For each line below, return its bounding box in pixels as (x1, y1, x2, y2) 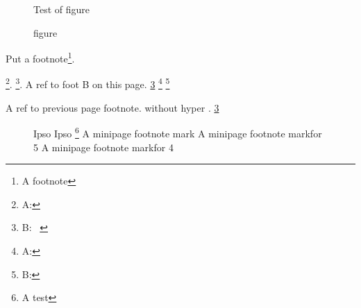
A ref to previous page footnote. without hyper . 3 (6, 100, 219, 114)
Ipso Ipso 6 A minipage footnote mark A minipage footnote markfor (33, 124, 322, 140)
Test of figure (33, 2, 90, 16)
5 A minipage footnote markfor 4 (33, 139, 174, 154)
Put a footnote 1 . (6, 49, 75, 65)
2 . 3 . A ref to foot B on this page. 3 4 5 (6, 75, 170, 92)
